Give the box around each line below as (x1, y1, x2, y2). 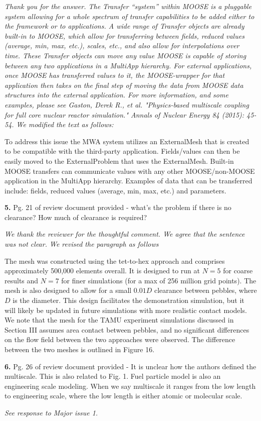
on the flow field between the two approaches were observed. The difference (5, 334, 235, 345)
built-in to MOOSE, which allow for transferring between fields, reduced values (5, 30, 244, 41)
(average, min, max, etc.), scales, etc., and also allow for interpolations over (5, 40, 239, 51)
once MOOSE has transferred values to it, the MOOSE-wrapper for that (5, 70, 225, 80)
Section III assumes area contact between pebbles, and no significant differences (5, 324, 249, 335)
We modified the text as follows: (16, 119, 114, 130)
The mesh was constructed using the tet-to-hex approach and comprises (5, 255, 225, 266)
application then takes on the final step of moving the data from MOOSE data (5, 79, 243, 90)
